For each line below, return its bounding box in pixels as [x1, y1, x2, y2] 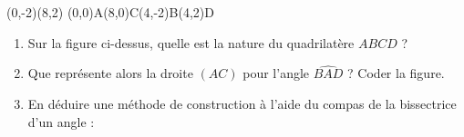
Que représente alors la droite [27, 64, 193, 83]
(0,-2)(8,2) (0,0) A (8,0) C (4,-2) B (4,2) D [6, 3, 214, 21]
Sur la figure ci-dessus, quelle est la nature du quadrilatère [27, 33, 355, 52]
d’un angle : [27, 112, 95, 131]
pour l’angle [242, 64, 310, 83]
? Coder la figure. [347, 64, 445, 83]
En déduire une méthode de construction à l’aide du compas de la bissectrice [27, 94, 457, 113]
